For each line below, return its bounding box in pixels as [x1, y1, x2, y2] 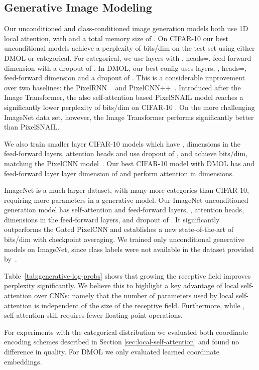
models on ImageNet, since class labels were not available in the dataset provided [4, 243, 254, 254]
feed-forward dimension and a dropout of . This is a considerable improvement [4, 72, 245, 83]
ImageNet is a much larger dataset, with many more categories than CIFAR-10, [4, 185, 249, 195]
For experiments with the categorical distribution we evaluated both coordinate [4, 326, 248, 337]
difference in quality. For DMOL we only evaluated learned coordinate [4, 346, 219, 357]
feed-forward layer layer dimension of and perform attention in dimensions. [4, 168, 234, 178]
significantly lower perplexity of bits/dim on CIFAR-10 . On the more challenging [4, 101, 255, 112]
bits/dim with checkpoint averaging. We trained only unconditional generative [4, 234, 244, 244]
